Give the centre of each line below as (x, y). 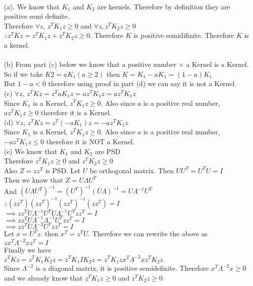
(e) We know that (31, 151)
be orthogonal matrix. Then (132, 170)
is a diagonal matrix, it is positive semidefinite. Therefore (122, 268)
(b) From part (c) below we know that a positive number (90, 64)
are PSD (108, 151)
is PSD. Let (63, 170)
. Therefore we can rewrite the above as (148, 234)
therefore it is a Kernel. (76, 112)
